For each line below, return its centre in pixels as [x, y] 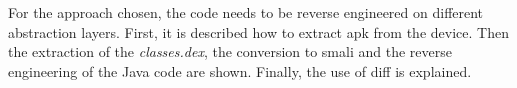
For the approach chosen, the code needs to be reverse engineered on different [246, 12]
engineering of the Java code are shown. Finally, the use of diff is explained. [240, 70]
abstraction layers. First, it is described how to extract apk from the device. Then [258, 31]
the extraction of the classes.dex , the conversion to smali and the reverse [230, 51]
